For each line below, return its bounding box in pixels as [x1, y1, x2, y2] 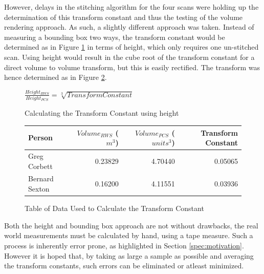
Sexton [28, 183, 50, 194]
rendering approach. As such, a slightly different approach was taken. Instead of [4, 22, 254, 32]
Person [28, 132, 53, 143]
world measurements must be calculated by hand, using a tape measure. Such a [4, 230, 253, 241]
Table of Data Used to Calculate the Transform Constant [25, 203, 204, 214]
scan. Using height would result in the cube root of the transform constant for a [4, 51, 255, 62]
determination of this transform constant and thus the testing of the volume [4, 11, 243, 22]
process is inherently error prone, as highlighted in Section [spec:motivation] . [4, 240, 244, 250]
